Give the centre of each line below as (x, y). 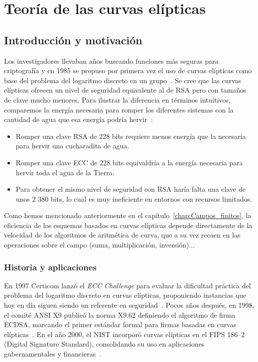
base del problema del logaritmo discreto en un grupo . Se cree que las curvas (123, 80)
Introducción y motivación (73, 40)
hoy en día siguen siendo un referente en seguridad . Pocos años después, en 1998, (129, 305)
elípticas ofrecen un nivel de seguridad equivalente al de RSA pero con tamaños (125, 90)
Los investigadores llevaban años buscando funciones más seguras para (111, 60)
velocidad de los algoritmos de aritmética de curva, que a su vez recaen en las (122, 235)
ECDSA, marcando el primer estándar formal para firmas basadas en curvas (120, 324)
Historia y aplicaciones (50, 267)
